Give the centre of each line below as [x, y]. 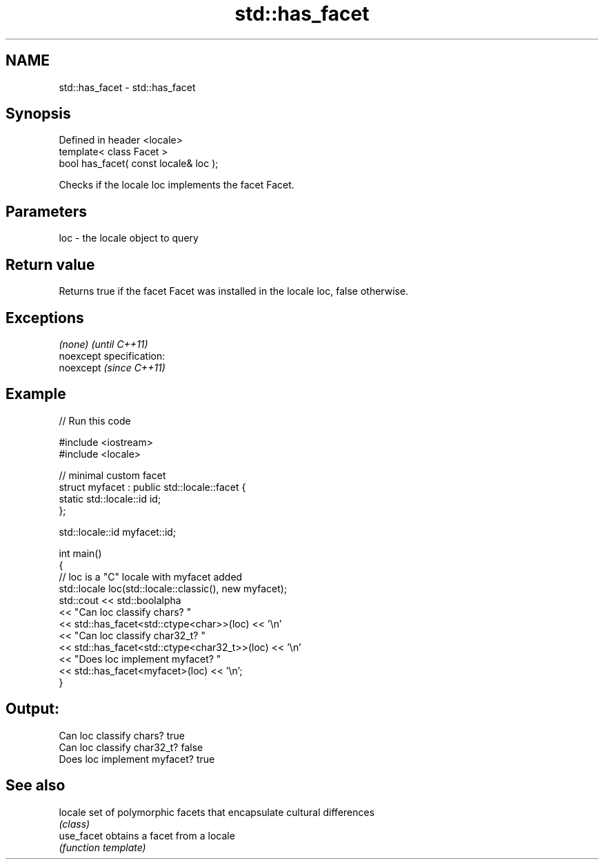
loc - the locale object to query [129, 238]
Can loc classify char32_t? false [131, 747]
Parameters [46, 211]
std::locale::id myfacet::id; [118, 532]
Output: [32, 709]
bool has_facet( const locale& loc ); [139, 164]
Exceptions [45, 318]
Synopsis [38, 114]
